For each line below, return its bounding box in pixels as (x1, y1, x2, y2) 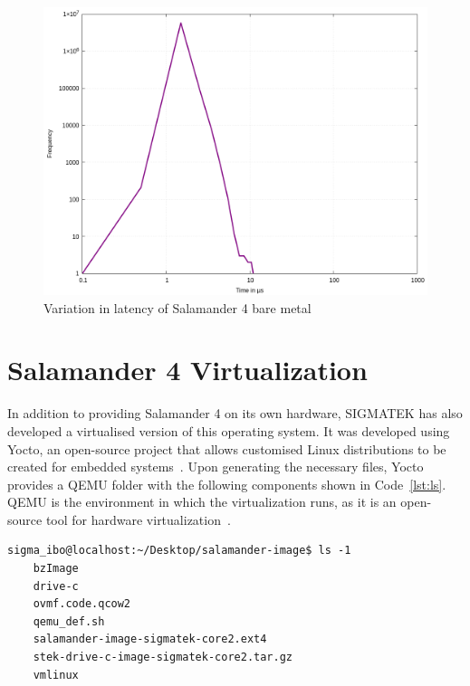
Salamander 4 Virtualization (7, 351, 368, 388)
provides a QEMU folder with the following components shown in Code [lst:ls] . (7, 474, 446, 493)
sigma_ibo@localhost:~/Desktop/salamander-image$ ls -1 (7, 544, 351, 557)
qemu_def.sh (33, 615, 105, 628)
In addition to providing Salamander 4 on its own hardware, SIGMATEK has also (7, 404, 463, 423)
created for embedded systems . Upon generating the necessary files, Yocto (7, 457, 424, 476)
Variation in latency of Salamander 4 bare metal (43, 298, 312, 317)
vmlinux (33, 668, 79, 681)
